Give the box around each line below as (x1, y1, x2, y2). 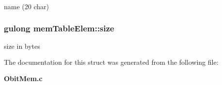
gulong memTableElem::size (4, 22, 114, 34)
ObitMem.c (4, 73, 43, 83)
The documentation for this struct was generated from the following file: (4, 57, 219, 67)
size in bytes (4, 41, 40, 51)
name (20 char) (4, 1, 49, 11)
